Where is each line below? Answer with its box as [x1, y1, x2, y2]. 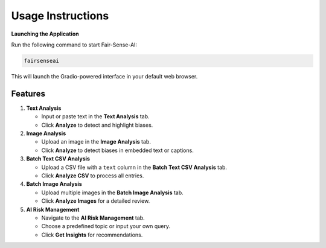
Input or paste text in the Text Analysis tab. [41, 113, 150, 120]
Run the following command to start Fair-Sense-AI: [11, 41, 138, 48]
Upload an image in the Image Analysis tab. [41, 138, 151, 145]
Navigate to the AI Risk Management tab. [41, 214, 145, 221]
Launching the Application [11, 30, 80, 37]
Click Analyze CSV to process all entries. [41, 172, 144, 179]
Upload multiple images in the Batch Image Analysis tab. [41, 189, 184, 196]
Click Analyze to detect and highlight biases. [41, 121, 153, 129]
